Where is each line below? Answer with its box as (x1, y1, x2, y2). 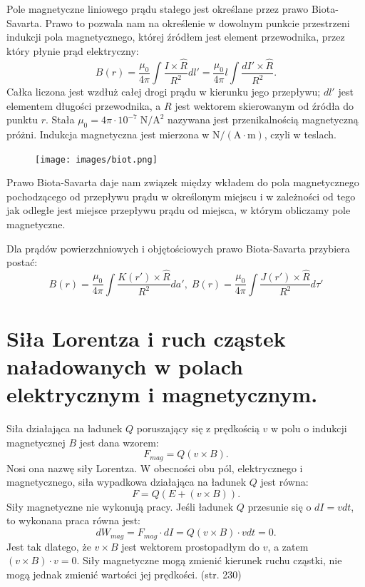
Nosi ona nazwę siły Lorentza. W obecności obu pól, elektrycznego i (6, 460, 303, 475)
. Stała (45, 112, 75, 127)
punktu (6, 112, 38, 127)
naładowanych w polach (6, 351, 243, 380)
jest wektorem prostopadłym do (121, 538, 260, 553)
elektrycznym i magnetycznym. (6, 379, 318, 409)
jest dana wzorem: (79, 434, 159, 449)
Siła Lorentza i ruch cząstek (6, 323, 286, 352)
